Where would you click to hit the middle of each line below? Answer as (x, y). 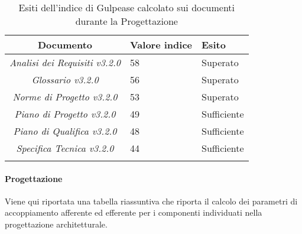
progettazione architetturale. (56, 224)
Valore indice (161, 45)
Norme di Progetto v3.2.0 (65, 97)
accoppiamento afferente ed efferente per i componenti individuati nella (134, 212)
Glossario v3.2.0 (65, 79)
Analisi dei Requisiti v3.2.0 (65, 62)
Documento (65, 45)
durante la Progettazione (126, 21)
